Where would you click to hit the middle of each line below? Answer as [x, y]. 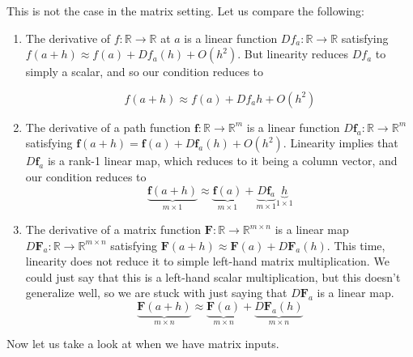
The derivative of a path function [108, 127]
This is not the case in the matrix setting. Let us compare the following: [186, 11]
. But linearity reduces [293, 54]
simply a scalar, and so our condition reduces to [145, 72]
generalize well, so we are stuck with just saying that [156, 293]
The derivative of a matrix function [113, 229]
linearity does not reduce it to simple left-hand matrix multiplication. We [207, 261]
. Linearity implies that [341, 143]
